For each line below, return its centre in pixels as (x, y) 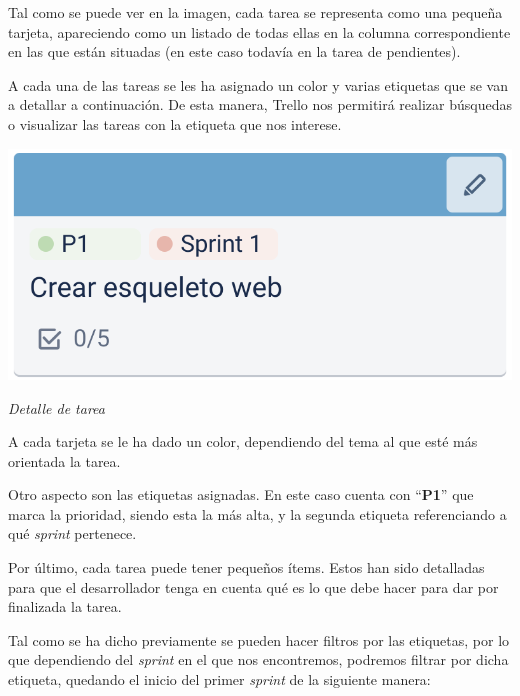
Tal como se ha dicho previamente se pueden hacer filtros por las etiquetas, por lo (259, 639)
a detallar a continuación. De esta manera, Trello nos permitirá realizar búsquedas (260, 104)
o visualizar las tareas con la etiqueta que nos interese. (175, 123)
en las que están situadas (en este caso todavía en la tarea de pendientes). (234, 51)
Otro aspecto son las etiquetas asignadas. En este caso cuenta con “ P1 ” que (241, 494)
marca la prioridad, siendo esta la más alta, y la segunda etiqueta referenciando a (257, 513)
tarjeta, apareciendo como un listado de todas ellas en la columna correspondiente (259, 31)
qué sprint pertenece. (72, 533)
